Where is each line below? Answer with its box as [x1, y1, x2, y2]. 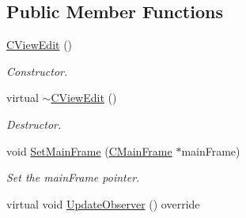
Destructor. [6, 115, 62, 132]
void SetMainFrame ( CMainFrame [6, 142, 172, 159]
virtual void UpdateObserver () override [6, 195, 200, 212]
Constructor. [6, 62, 68, 79]
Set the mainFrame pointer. [6, 169, 140, 186]
